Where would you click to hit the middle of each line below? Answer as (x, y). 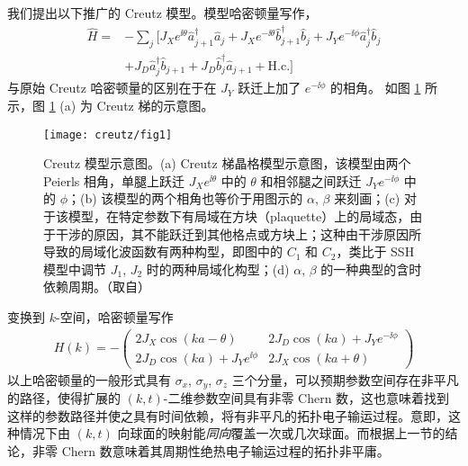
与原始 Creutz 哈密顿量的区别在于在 (112, 88)
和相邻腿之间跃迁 (311, 180)
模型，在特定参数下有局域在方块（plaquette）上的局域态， (239, 215)
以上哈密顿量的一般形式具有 (89, 379)
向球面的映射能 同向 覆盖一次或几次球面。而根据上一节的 (281, 433)
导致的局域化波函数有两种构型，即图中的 (163, 251)
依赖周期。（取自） (97, 287)
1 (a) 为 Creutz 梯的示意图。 (131, 105)
